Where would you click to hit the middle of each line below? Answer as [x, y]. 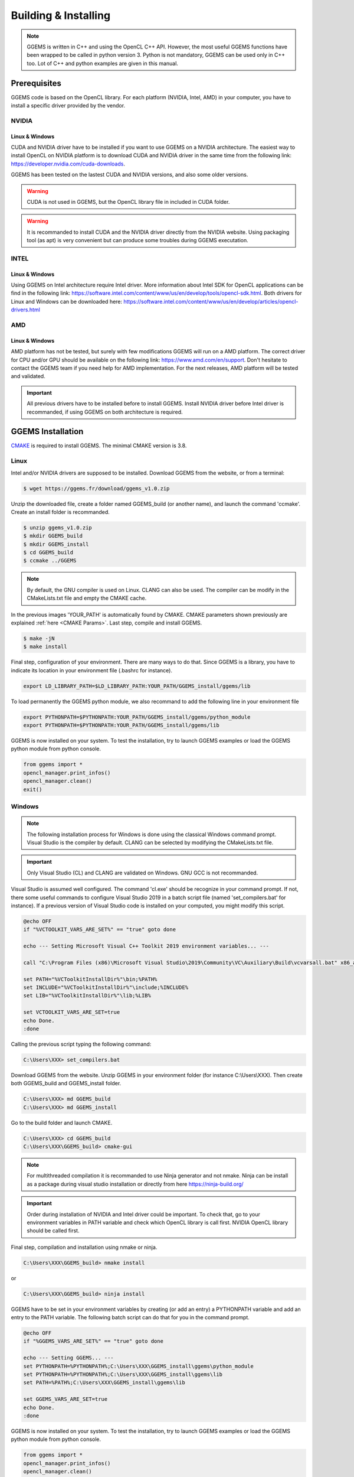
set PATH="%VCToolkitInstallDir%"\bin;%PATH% [90, 979]
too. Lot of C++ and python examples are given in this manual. [102, 63]
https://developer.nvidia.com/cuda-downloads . [68, 164]
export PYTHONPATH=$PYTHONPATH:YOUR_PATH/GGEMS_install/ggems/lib [121, 726]
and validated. [28, 376]
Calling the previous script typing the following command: [81, 1044]
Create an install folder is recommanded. [60, 512]
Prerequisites [36, 83]
